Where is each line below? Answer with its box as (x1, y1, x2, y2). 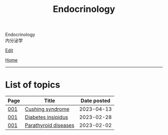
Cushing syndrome (24, 106, 69, 113)
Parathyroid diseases (24, 122, 74, 129)
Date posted (80, 97, 111, 104)
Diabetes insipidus (24, 114, 68, 121)
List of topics (5, 79, 60, 91)
